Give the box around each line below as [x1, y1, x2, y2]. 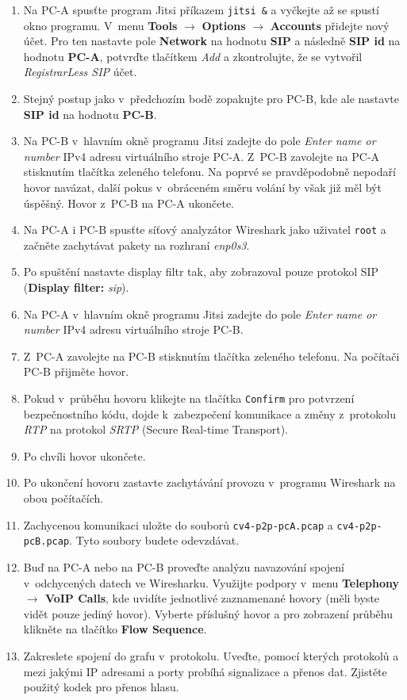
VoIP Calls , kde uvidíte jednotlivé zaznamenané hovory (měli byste [44, 590, 380, 606]
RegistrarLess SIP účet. [23, 63, 137, 80]
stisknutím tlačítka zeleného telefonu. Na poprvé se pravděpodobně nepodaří [23, 163, 396, 180]
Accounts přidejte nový [270, 17, 390, 33]
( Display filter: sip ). [23, 279, 129, 296]
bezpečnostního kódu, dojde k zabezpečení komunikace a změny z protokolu [23, 405, 396, 422]
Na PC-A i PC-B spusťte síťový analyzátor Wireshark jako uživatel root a [23, 221, 386, 238]
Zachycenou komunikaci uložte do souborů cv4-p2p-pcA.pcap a [23, 516, 333, 533]
